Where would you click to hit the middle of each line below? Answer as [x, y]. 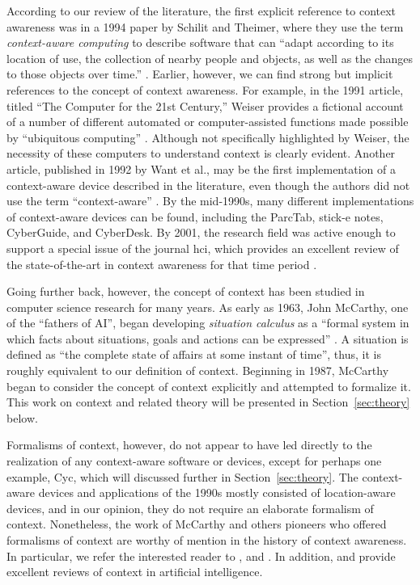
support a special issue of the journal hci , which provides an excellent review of [203, 248]
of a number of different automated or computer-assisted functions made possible [208, 122]
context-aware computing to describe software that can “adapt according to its [200, 42]
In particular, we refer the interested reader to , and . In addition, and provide [201, 556]
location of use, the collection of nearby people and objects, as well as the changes [210, 58]
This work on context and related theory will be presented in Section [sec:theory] [208, 402]
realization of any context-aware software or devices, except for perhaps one [194, 461]
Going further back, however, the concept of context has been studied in [186, 291]
